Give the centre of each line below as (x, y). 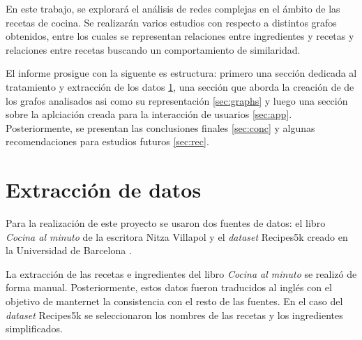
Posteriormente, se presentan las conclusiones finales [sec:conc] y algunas (160, 127)
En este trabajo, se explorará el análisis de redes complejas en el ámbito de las (173, 8)
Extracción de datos (104, 190)
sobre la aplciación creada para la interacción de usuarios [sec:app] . (149, 114)
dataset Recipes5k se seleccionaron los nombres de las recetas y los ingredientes (174, 315)
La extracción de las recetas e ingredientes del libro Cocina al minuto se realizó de (181, 273)
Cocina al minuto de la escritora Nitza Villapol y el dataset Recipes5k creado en (177, 236)
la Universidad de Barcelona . (69, 250)
